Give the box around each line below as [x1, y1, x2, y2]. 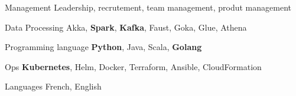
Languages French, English [5, 80, 102, 92]
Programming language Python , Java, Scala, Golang [5, 41, 202, 53]
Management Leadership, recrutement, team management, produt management [5, 1, 291, 13]
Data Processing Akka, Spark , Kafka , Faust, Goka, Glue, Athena [5, 21, 247, 33]
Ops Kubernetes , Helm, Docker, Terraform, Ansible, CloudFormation [5, 60, 262, 72]
